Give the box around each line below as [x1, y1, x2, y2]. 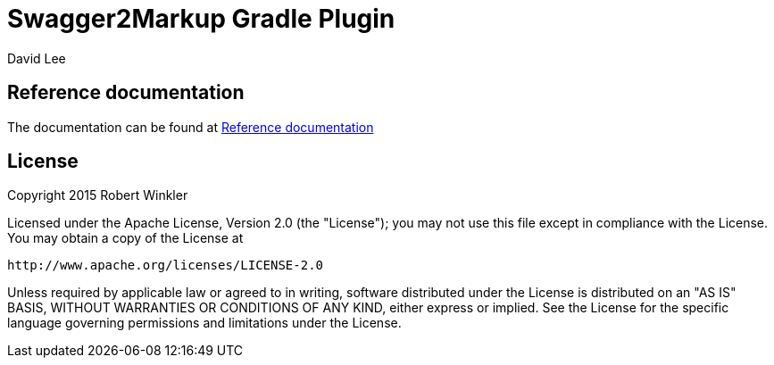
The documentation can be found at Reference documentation [7, 119, 374, 135]
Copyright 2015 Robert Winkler [7, 187, 188, 203]
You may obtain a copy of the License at [7, 230, 244, 246]
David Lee [7, 50, 66, 66]
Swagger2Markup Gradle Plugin [7, 4, 395, 34]
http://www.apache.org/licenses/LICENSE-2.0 [7, 258, 324, 273]
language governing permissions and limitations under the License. [7, 315, 402, 331]
